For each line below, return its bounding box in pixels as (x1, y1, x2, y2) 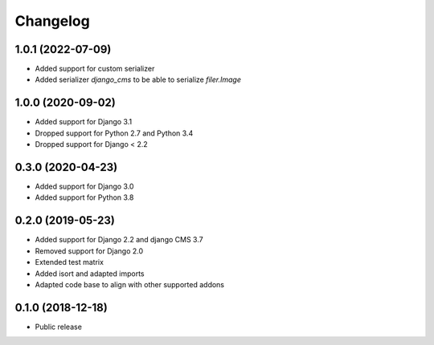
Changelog (14, 12, 90, 30)
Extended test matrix (35, 258, 104, 267)
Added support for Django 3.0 (35, 181, 134, 192)
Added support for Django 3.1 (35, 117, 133, 127)
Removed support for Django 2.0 (35, 246, 144, 256)
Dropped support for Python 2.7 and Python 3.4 (35, 128, 194, 138)
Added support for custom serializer (35, 64, 155, 74)
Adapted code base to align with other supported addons (35, 279, 225, 289)
